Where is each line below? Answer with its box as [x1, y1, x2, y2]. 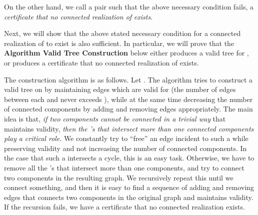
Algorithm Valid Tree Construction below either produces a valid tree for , [4, 47, 249, 58]
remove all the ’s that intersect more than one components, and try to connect [4, 162, 244, 172]
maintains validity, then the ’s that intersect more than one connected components [4, 123, 254, 133]
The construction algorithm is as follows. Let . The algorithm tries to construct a [4, 74, 253, 84]
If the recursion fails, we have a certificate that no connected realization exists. [4, 201, 245, 212]
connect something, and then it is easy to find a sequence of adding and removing [4, 182, 254, 192]
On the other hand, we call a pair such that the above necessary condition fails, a [4, 1, 253, 11]
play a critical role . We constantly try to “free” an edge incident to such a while [4, 133, 248, 143]
